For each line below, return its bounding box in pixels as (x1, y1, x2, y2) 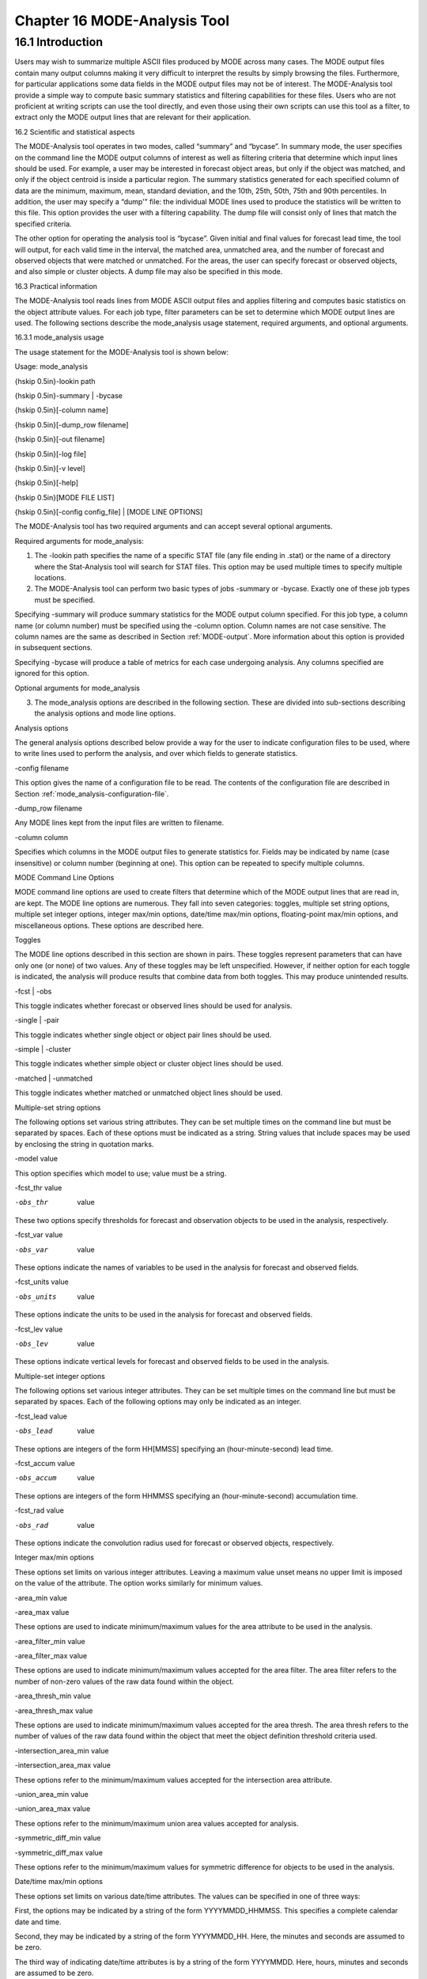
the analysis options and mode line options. (34, 708, 176, 718)
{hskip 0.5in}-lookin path (14, 376, 96, 386)
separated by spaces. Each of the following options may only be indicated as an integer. (14, 1397, 302, 1407)
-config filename (14, 763, 69, 773)
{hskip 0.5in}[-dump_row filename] (14, 420, 129, 429)
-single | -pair (14, 1016, 59, 1025)
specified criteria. (14, 218, 72, 229)
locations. (34, 573, 66, 583)
